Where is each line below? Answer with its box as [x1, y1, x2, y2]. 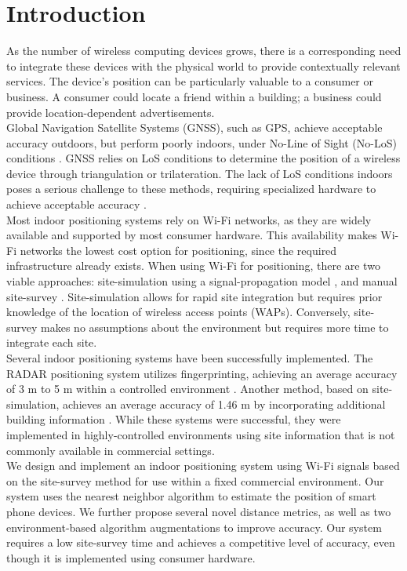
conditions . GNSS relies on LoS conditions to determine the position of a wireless [6, 150, 401, 166]
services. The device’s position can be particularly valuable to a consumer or [6, 73, 374, 89]
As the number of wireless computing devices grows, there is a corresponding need [6, 42, 402, 59]
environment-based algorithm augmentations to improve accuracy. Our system [6, 518, 382, 535]
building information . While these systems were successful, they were [6, 411, 341, 427]
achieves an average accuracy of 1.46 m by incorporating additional [63, 395, 386, 412]
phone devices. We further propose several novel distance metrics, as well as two [6, 503, 391, 519]
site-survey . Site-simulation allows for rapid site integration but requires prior [6, 288, 383, 304]
